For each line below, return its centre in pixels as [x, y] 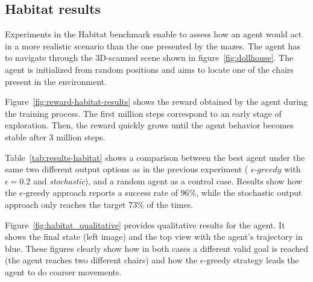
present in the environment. [56, 81]
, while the [216, 193]
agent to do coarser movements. [63, 271]
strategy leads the [266, 260]
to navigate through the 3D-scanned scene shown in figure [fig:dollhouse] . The [149, 58]
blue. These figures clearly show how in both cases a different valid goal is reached [157, 248]
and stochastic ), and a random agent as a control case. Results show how [167, 180]
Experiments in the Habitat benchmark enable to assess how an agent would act [153, 34]
